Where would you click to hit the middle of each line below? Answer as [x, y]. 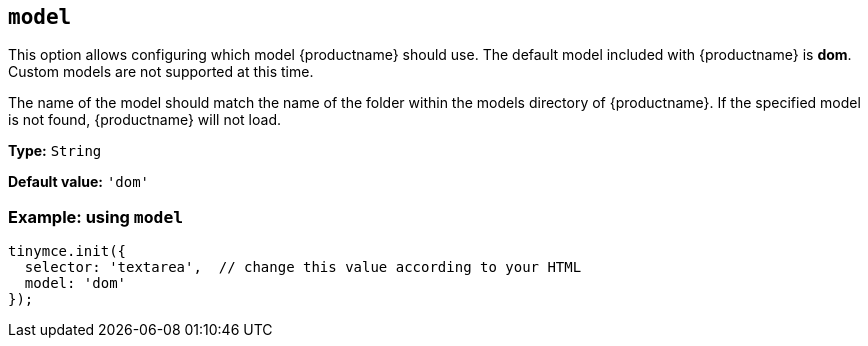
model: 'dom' [75, 283]
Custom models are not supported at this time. [161, 72]
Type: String [55, 151]
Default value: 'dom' [79, 182]
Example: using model [96, 216]
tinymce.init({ [67, 251]
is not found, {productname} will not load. [145, 120]
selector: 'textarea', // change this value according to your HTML [303, 267]
